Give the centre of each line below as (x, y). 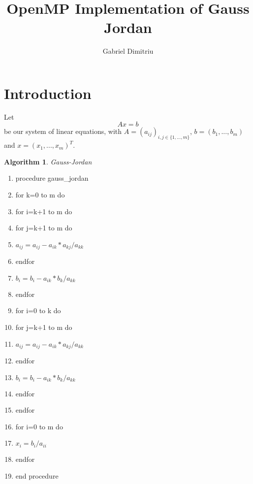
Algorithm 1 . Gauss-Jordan (48, 161)
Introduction (48, 93)
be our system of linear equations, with (63, 131)
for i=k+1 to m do (44, 211)
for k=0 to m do (40, 195)
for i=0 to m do (39, 426)
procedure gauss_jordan (52, 178)
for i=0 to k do (38, 310)
